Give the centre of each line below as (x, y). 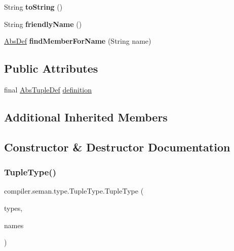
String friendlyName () (43, 24)
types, (13, 208)
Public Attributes (51, 68)
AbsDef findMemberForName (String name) (78, 41)
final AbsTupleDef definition (48, 89)
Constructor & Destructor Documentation (117, 147)
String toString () (33, 7)
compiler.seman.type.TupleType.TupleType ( (74, 191)
